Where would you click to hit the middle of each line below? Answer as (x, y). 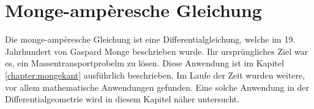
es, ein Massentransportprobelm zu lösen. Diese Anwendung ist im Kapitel (144, 63)
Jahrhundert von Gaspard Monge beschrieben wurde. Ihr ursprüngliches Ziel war (156, 51)
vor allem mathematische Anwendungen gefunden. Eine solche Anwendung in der (157, 87)
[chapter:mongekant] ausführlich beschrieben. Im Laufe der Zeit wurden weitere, (155, 75)
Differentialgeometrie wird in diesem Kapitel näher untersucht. (122, 99)
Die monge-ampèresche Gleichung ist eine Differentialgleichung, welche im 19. (150, 39)
